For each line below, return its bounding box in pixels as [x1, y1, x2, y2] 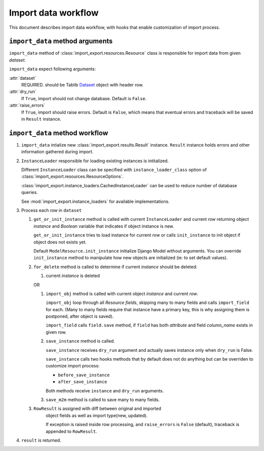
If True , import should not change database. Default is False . [21, 95, 147, 101]
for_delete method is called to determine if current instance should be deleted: [33, 264, 198, 270]
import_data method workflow [9, 129, 109, 137]
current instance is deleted [45, 273, 100, 279]
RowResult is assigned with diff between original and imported [33, 406, 161, 411]
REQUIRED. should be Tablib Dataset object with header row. [21, 82, 144, 88]
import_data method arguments [9, 37, 113, 45]
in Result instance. [21, 116, 62, 122]
